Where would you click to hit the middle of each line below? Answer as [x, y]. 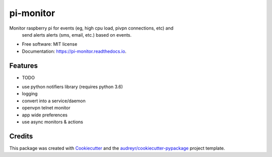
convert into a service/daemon [54, 101]
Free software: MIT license [50, 44]
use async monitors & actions [52, 122]
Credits [21, 136]
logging [30, 94]
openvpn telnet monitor [46, 108]
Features [23, 65]
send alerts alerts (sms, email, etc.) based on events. [77, 35]
